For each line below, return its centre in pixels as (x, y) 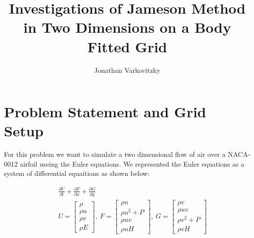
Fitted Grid (127, 46)
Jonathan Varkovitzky (127, 70)
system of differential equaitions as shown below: (77, 173)
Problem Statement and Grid (105, 112)
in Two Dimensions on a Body (127, 27)
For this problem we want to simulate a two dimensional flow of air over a (115, 154)
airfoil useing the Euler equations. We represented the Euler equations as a (132, 163)
